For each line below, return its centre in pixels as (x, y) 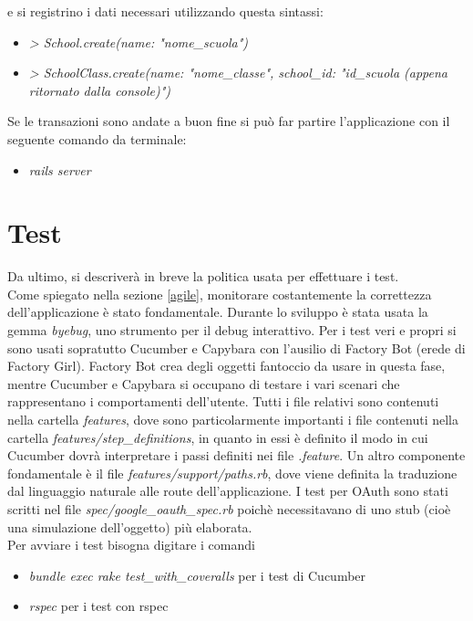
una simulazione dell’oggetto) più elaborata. (130, 526)
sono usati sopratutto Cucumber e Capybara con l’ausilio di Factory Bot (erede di (236, 347)
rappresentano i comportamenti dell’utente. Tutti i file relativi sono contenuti (223, 401)
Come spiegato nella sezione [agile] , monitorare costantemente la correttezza (220, 294)
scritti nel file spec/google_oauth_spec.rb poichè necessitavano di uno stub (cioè (229, 509)
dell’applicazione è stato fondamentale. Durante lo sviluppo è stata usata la (218, 312)
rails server (60, 169)
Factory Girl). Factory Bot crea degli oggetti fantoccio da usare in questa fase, (226, 366)
